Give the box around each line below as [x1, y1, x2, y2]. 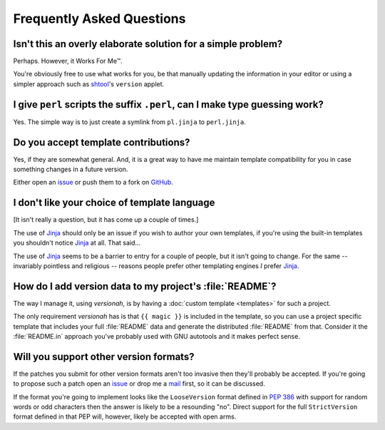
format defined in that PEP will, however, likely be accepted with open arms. [13, 412, 237, 421]
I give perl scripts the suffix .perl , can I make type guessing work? [13, 98, 324, 111]
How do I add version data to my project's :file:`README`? [13, 280, 277, 292]
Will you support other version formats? [13, 350, 195, 363]
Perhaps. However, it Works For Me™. [13, 57, 123, 66]
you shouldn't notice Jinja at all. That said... [13, 239, 141, 247]
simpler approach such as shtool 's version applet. [13, 79, 165, 88]
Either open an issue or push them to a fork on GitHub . [13, 178, 174, 187]
